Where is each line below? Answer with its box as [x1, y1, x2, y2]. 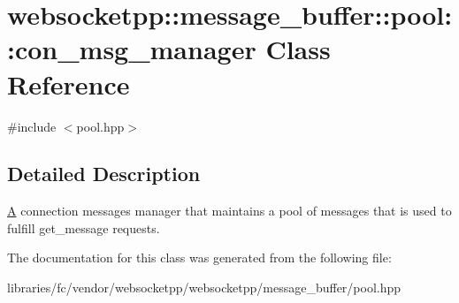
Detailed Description [7, 160, 201, 187]
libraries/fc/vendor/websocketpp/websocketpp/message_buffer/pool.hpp [7, 278, 402, 297]
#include [7, 117, 57, 135]
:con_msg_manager [7, 31, 256, 67]
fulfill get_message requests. [7, 218, 160, 237]
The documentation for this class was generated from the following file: [7, 248, 392, 267]
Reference [7, 65, 130, 102]
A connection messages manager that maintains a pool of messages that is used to [7, 201, 452, 220]
